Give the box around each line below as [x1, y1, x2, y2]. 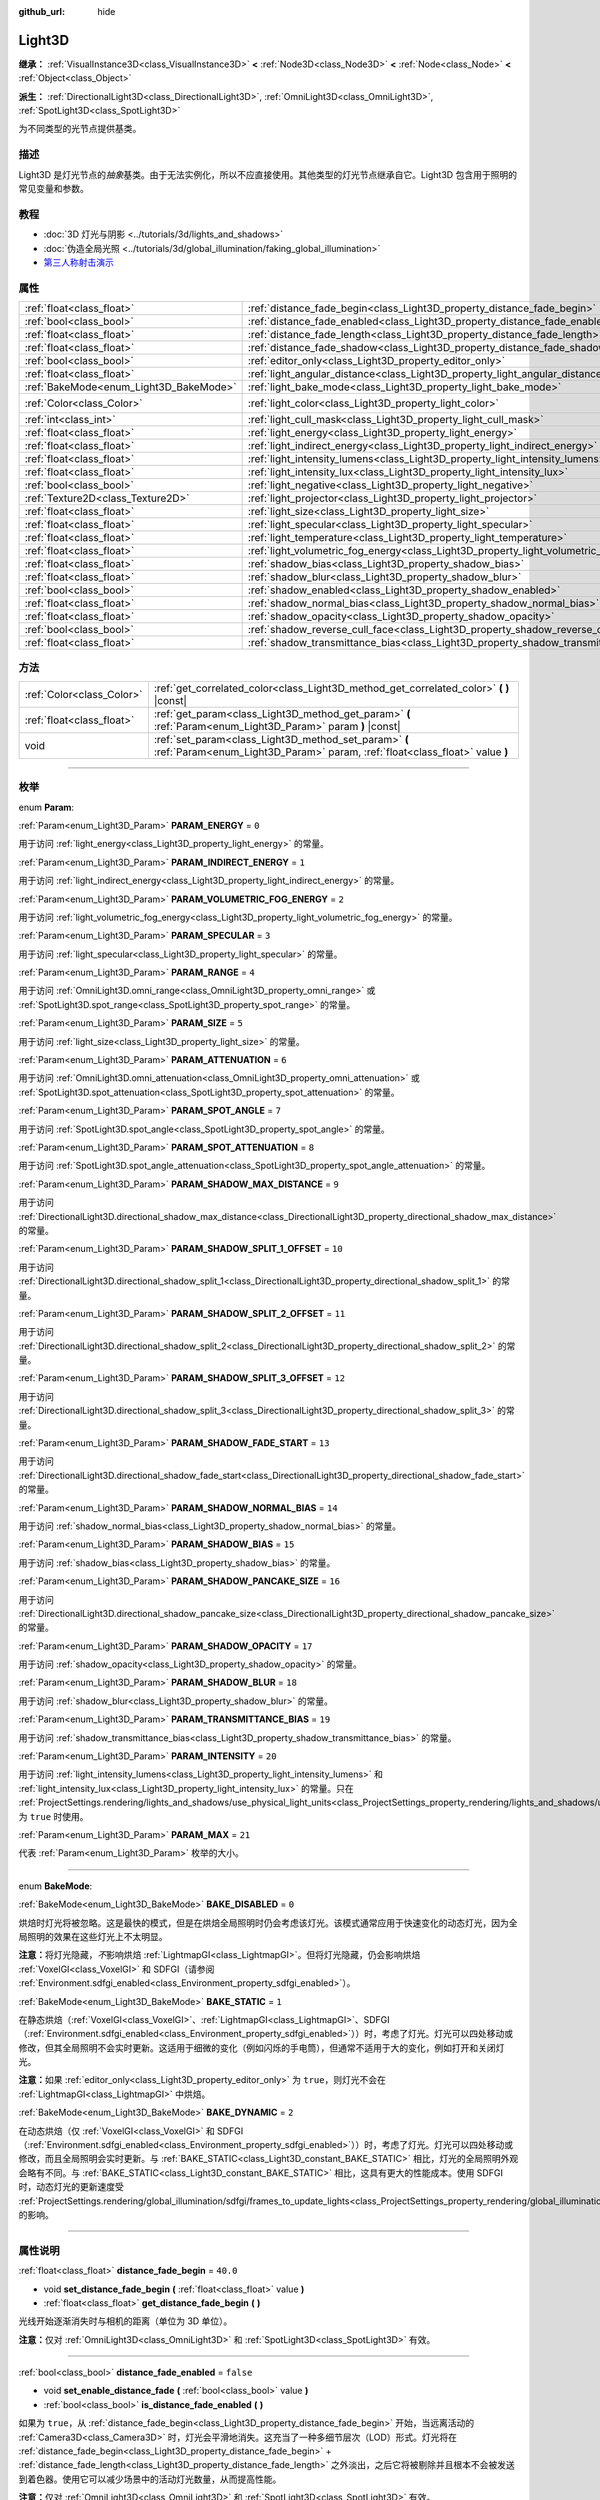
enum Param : [18, 801, 75, 813]
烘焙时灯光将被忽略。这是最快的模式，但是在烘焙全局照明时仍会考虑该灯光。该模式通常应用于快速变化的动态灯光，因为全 [18, 1916, 518, 1929]
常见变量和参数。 [18, 183, 89, 194]
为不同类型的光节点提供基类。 [18, 123, 142, 135]
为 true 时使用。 [18, 1810, 89, 1822]
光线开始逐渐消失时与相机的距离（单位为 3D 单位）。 [18, 2315, 233, 2327]
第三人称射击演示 [43, 256, 114, 268]
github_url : [18, 6, 65, 17]
